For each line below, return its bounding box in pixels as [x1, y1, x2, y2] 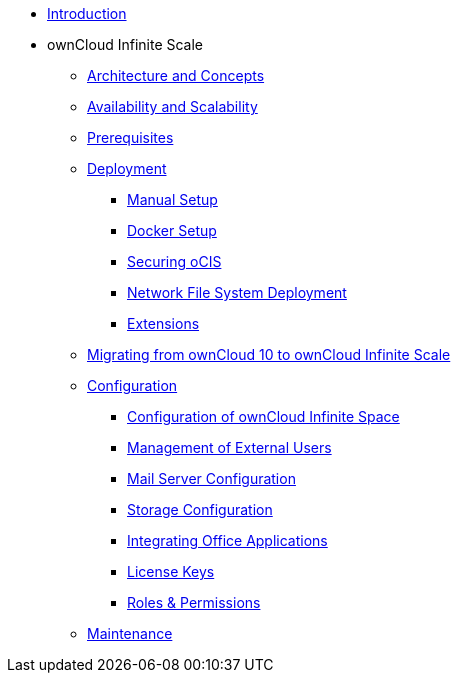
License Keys [127, 563, 215, 580]
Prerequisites [87, 129, 174, 146]
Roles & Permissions [127, 594, 261, 611]
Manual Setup [127, 191, 218, 208]
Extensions [127, 315, 200, 332]
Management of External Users [127, 439, 332, 456]
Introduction [47, 5, 127, 22]
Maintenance [87, 625, 173, 642]
